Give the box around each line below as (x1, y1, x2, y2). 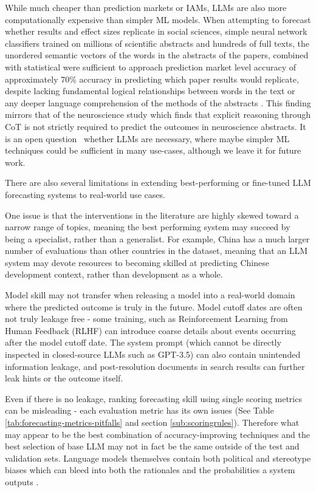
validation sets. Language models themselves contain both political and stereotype (5, 451, 311, 464)
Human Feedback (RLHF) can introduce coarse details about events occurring (5, 324, 296, 337)
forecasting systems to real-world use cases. (5, 188, 165, 200)
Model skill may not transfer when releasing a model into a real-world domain (5, 289, 295, 301)
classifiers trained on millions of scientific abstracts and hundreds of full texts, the (5, 36, 309, 49)
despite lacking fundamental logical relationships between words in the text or (5, 84, 295, 97)
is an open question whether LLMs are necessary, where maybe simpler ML (5, 132, 290, 145)
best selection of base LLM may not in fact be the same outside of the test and (5, 440, 300, 453)
